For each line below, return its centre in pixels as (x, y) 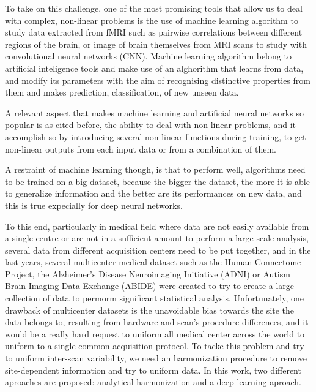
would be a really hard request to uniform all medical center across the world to (155, 334)
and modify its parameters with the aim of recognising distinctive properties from (158, 80)
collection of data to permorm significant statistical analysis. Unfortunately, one (154, 298)
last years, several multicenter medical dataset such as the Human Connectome (153, 262)
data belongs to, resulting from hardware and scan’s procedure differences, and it (157, 322)
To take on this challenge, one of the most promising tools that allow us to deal (154, 8)
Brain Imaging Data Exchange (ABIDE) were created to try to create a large (150, 286)
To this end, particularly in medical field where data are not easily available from (157, 226)
